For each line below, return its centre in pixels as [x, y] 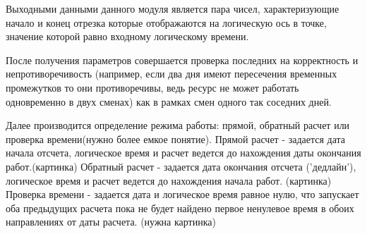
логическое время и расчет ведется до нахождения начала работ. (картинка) [169, 180]
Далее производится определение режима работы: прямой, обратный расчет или [178, 125]
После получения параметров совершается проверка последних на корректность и [182, 60]
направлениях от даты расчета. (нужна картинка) [111, 222]
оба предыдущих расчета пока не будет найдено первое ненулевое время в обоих [180, 208]
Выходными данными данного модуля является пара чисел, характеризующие [173, 8]
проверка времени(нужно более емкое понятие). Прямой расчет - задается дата [176, 138]
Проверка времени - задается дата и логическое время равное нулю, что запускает [182, 194]
